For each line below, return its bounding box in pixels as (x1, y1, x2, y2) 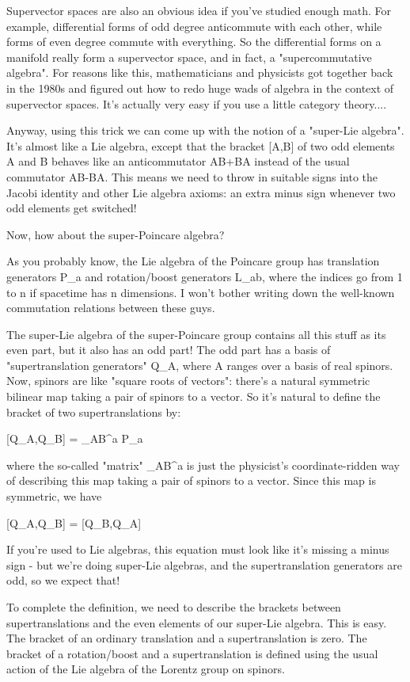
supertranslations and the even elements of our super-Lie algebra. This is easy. (6, 614, 387, 631)
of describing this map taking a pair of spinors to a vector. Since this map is (6, 472, 376, 489)
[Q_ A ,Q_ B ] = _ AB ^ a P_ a (6, 430, 143, 447)
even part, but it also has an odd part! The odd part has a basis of (6, 341, 331, 358)
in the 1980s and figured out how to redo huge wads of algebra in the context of (6, 79, 394, 96)
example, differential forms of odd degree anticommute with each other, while (6, 17, 382, 34)
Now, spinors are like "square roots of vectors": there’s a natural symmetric (6, 372, 370, 389)
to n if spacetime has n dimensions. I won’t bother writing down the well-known (6, 284, 395, 300)
